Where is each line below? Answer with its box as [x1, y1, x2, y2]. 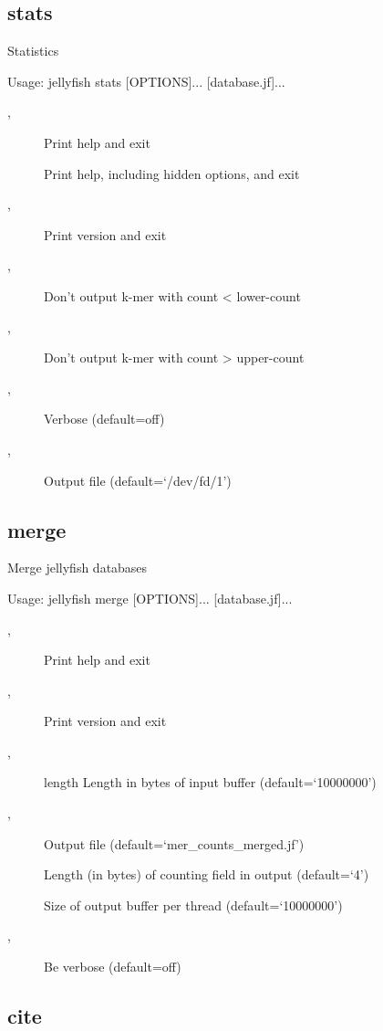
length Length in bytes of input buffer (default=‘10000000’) [44, 773, 377, 792]
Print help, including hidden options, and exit [44, 163, 300, 183]
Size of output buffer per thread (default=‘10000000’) [44, 895, 343, 914]
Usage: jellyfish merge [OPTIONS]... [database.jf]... [7, 588, 293, 607]
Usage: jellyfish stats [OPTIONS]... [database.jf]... [7, 71, 285, 90]
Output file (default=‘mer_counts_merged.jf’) [44, 834, 305, 853]
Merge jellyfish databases [7, 558, 148, 577]
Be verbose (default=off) [44, 957, 181, 976]
